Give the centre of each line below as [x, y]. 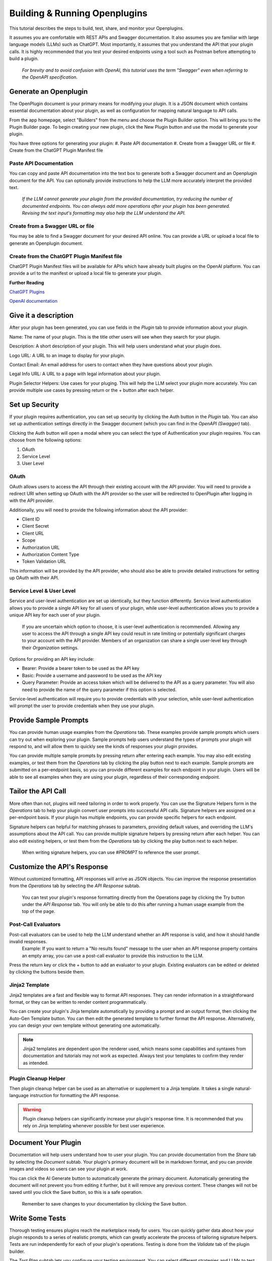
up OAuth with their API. [34, 578]
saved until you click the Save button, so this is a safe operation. [76, 1192]
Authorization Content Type [51, 554]
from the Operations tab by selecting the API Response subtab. [75, 886]
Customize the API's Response [59, 867]
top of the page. [39, 911]
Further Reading [27, 282]
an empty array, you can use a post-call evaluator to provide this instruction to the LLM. [113, 955]
